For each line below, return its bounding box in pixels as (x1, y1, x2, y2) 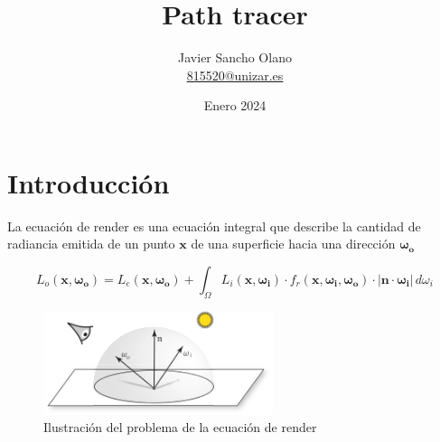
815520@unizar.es (186, 65, 284, 84)
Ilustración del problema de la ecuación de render (43, 418, 317, 437)
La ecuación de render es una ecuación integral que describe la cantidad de (7, 216, 421, 235)
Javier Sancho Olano (178, 48, 292, 67)
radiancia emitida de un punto (7, 234, 175, 253)
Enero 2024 (203, 96, 267, 115)
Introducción (7, 164, 170, 201)
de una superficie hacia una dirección (191, 234, 396, 253)
